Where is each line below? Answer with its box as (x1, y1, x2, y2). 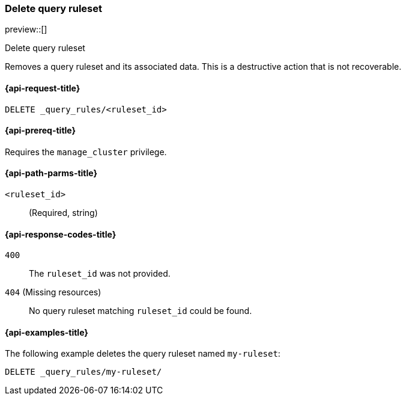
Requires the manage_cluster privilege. (5, 146, 167, 157)
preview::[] (5, 24, 47, 35)
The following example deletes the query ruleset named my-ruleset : (5, 348, 280, 359)
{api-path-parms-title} (5, 168, 98, 179)
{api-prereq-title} (5, 125, 76, 136)
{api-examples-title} (5, 327, 88, 337)
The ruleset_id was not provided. (29, 268, 171, 279)
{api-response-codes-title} (5, 229, 117, 239)
